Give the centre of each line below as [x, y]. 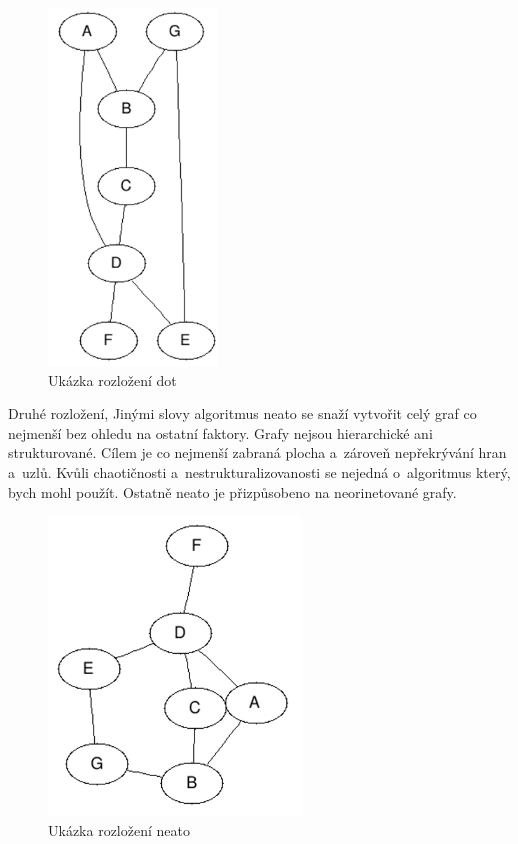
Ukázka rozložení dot [112, 379]
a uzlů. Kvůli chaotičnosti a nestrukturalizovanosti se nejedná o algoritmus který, [259, 472]
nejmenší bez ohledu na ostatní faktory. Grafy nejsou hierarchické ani [220, 432]
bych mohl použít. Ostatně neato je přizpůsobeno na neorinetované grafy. [232, 491]
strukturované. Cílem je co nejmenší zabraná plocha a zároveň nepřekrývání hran [257, 452]
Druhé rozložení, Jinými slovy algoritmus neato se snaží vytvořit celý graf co [242, 413]
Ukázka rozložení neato [119, 829]
